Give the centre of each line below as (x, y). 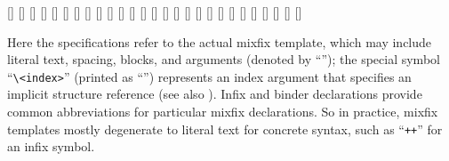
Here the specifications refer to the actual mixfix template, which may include (220, 41)
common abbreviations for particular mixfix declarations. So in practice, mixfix (223, 112)
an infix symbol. (51, 146)
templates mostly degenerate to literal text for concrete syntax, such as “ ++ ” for (225, 129)
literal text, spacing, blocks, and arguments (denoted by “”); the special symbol (224, 59)
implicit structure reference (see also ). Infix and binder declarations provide (215, 94)
